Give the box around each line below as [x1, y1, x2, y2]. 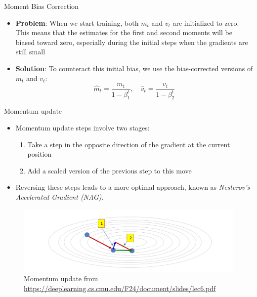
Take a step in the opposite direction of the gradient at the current [27, 139, 230, 149]
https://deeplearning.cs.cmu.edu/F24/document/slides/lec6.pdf [24, 283, 216, 293]
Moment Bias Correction [4, 1, 79, 11]
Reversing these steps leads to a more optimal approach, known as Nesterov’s [15, 182, 250, 192]
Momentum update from [24, 273, 98, 284]
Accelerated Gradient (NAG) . [15, 191, 104, 202]
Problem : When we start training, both [15, 17, 139, 28]
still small [15, 46, 45, 57]
